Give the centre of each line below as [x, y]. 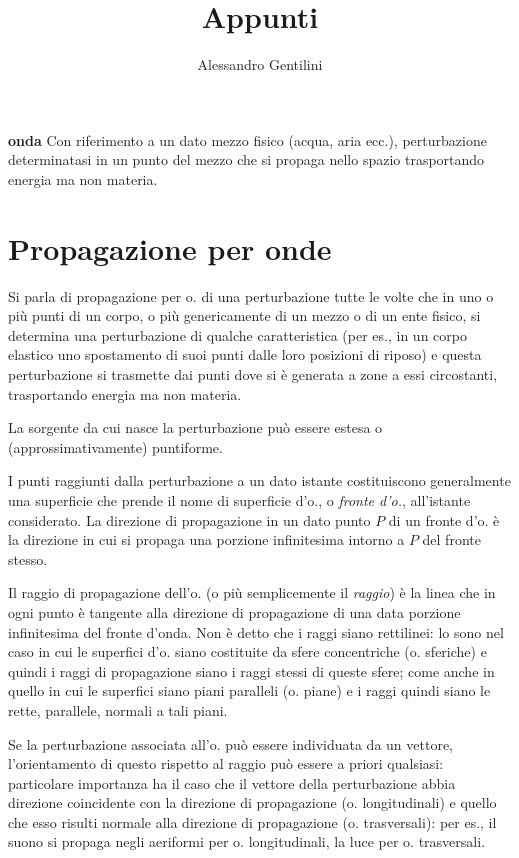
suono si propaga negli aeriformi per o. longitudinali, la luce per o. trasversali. [247, 841]
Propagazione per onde [170, 247]
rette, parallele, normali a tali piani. [118, 709]
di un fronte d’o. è [444, 519]
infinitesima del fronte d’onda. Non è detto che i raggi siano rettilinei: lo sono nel [256, 631]
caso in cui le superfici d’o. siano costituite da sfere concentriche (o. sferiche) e [247, 651]
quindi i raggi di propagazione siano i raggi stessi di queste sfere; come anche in [251, 670]
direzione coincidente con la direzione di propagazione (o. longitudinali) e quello [252, 802]
